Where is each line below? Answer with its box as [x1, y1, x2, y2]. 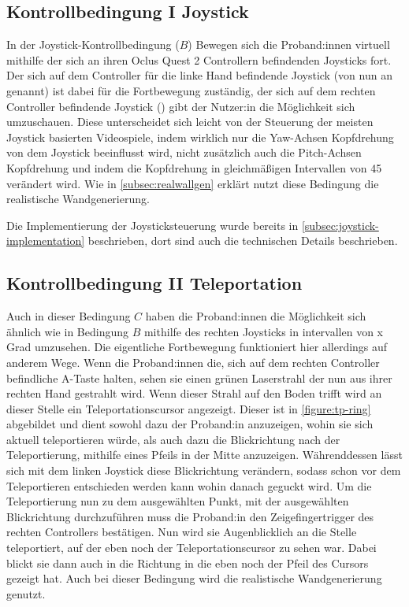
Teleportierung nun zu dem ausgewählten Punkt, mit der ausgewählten [6, 493, 349, 509]
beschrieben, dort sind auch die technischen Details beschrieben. [87, 232, 398, 249]
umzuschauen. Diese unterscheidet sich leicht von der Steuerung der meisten [6, 113, 374, 130]
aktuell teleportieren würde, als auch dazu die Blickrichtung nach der [6, 431, 340, 447]
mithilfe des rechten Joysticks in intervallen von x [143, 323, 384, 339]
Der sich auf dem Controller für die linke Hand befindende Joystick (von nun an [6, 67, 392, 83]
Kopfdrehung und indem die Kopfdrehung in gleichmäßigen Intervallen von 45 [6, 159, 382, 176]
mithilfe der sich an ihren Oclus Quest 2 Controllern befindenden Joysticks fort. [6, 51, 392, 68]
